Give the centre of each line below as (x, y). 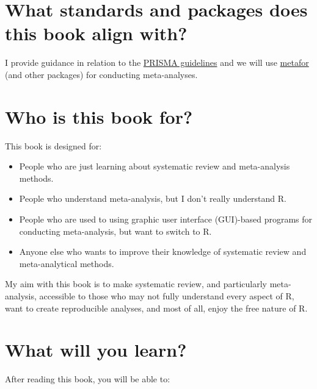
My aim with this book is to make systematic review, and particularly (136, 284)
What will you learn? (96, 350)
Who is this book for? (99, 116)
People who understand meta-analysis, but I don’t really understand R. (153, 198)
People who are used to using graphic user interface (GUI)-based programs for (166, 219)
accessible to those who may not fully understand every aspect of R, (167, 295)
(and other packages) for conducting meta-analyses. (101, 74)
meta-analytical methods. (67, 263)
